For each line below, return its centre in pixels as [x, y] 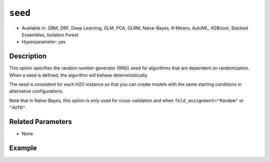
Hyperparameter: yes [44, 42]
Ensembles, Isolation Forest [50, 34]
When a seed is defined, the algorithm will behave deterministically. [79, 75]
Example [23, 148]
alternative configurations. [36, 91]
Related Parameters [41, 122]
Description [28, 56]
